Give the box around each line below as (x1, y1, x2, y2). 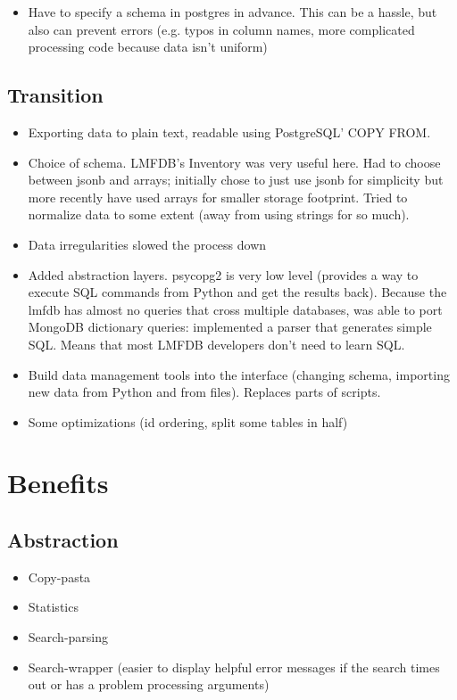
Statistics (28, 597, 79, 616)
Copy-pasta (28, 567, 91, 586)
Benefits (7, 465, 109, 501)
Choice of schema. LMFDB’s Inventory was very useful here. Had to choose (28, 152, 441, 171)
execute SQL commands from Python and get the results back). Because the (28, 283, 447, 301)
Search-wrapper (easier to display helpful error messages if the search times (28, 657, 440, 676)
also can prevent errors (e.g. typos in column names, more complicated (28, 20, 415, 38)
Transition (7, 81, 104, 109)
